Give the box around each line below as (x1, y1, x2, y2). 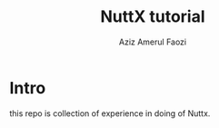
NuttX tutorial (99, 6, 206, 27)
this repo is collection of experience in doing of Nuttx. (9, 107, 211, 119)
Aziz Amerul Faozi (118, 36, 187, 47)
